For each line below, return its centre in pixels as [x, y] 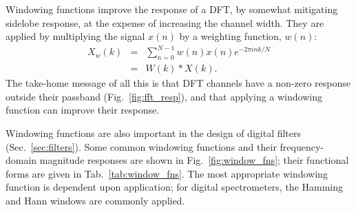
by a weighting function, [230, 36]
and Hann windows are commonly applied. [95, 200]
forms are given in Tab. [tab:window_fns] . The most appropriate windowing [167, 173]
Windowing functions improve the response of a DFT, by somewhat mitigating [172, 9]
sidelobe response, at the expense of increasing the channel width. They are [165, 22]
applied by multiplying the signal [75, 36]
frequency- [302, 146]
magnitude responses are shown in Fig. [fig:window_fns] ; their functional [194, 160]
